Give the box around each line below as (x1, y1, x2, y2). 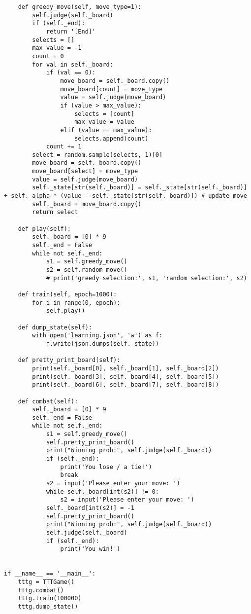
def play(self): (18, 225, 71, 232)
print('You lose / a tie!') (60, 463, 152, 470)
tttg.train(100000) (18, 595, 82, 602)
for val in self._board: (32, 61, 113, 68)
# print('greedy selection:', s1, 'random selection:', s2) (46, 274, 247, 282)
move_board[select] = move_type (32, 168, 138, 175)
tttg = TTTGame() (18, 578, 75, 585)
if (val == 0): (46, 69, 96, 76)
